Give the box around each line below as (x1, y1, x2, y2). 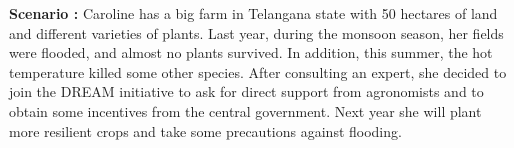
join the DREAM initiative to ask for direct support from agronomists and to (9, 81, 484, 102)
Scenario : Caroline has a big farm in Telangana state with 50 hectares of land (9, 3, 498, 23)
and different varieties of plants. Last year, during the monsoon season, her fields (9, 22, 504, 43)
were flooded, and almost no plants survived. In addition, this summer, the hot (9, 42, 493, 63)
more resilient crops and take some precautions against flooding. (9, 120, 402, 141)
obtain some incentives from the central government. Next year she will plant (9, 100, 482, 121)
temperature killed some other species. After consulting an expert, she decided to (9, 61, 507, 82)
